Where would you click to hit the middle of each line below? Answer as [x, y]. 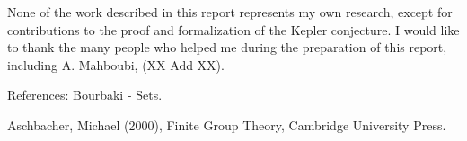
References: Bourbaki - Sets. [85, 95]
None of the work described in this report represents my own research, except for [230, 12]
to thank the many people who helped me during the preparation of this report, [227, 47]
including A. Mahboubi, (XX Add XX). [116, 64]
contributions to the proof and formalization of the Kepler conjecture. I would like [233, 29]
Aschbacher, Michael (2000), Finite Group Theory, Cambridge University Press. [227, 124]
